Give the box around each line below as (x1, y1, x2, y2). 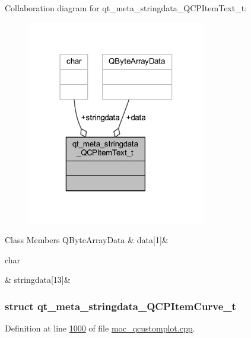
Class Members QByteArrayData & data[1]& (5, 234, 169, 245)
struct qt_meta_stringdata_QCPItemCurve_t (5, 298, 236, 313)
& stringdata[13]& (5, 273, 71, 286)
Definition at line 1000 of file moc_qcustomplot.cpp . (5, 322, 195, 334)
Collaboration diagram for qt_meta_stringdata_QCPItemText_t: (5, 2, 247, 14)
